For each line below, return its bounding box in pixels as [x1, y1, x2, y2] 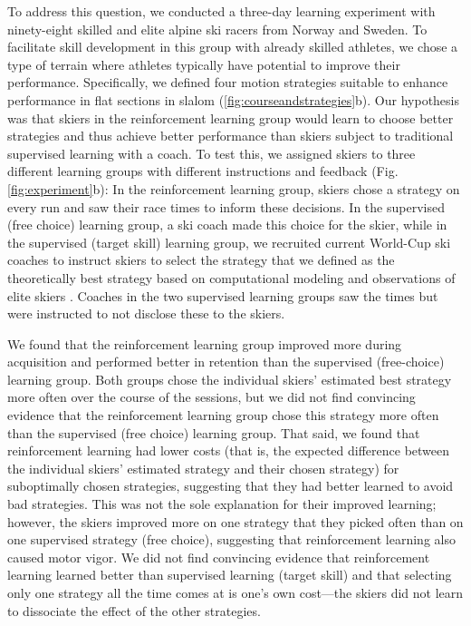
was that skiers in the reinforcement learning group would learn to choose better [7, 108, 454, 127]
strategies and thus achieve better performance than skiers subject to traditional [7, 126, 454, 145]
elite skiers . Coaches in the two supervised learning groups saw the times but [7, 286, 438, 305]
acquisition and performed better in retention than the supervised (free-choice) [7, 352, 445, 371]
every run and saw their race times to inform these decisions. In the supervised [7, 197, 445, 216]
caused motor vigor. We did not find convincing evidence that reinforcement [7, 547, 430, 566]
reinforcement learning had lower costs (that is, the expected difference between [7, 441, 450, 460]
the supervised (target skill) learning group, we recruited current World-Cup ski [7, 232, 451, 251]
